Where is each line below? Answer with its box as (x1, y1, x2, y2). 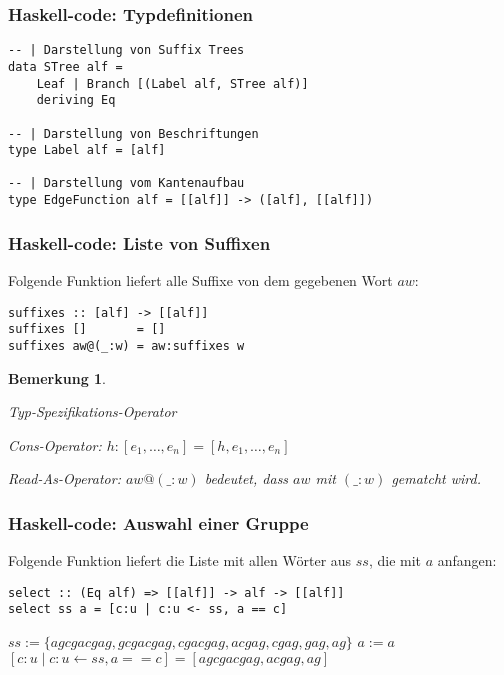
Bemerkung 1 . (8, 367, 107, 388)
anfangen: (437, 550, 497, 571)
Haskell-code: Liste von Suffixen (8, 230, 271, 255)
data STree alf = (8, 59, 123, 74)
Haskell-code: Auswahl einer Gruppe (8, 510, 309, 535)
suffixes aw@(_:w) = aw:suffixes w (8, 338, 245, 353)
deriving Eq (36, 93, 116, 108)
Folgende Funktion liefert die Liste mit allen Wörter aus (8, 550, 352, 571)
